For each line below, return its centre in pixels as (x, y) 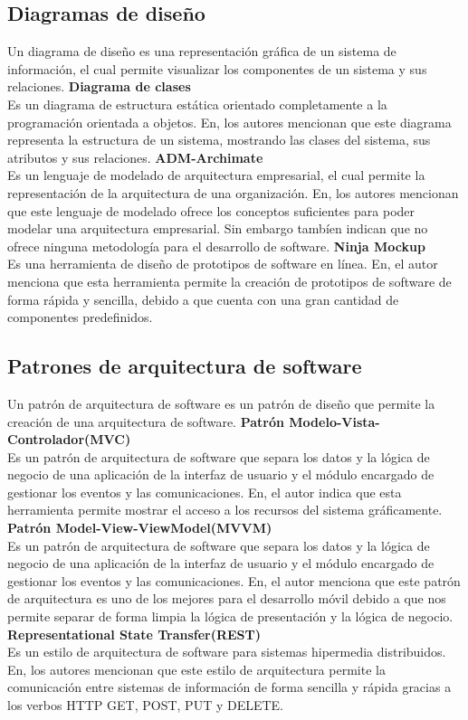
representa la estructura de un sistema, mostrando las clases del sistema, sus (219, 140)
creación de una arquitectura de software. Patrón (146, 421)
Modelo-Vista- (334, 421)
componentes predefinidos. (80, 317)
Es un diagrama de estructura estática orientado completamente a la (197, 104)
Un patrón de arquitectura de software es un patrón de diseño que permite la (221, 403)
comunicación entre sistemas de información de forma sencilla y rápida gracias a (229, 687)
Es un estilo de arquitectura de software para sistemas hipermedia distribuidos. (227, 652)
